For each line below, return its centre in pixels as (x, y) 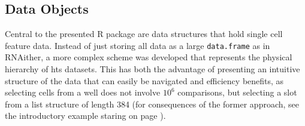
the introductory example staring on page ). (85, 116)
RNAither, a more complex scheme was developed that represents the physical (149, 57)
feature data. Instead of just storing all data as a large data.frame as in (138, 45)
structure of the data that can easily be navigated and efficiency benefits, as (144, 80)
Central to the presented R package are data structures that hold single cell (144, 34)
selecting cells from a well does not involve (83, 92)
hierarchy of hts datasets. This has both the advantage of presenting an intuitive (152, 69)
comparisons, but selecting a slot (237, 92)
